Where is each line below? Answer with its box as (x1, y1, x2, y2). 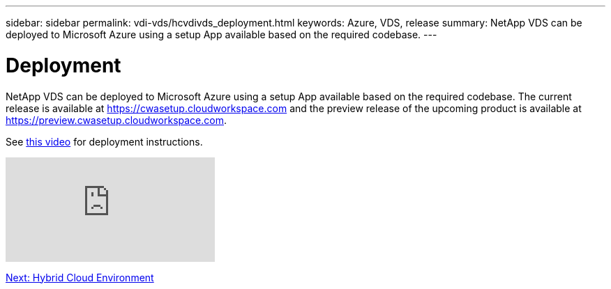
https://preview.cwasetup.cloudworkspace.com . (6, 114, 227, 126)
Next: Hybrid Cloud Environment (6, 271, 154, 283)
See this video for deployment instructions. (6, 135, 203, 148)
